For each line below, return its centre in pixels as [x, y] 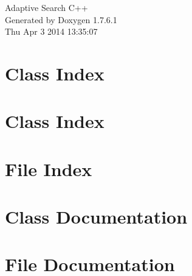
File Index [49, 168]
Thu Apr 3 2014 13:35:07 [51, 31]
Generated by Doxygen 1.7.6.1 [61, 19]
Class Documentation [96, 217]
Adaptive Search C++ [46, 7]
